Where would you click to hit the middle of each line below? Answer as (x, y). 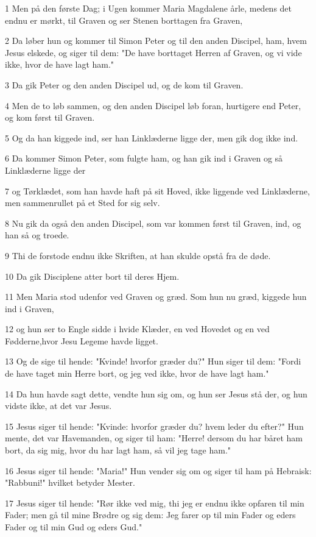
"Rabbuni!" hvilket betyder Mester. (70, 482)
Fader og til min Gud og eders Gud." (74, 527)
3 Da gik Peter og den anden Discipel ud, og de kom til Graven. (124, 84)
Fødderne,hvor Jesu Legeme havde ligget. (82, 340)
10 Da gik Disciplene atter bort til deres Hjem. (92, 276)
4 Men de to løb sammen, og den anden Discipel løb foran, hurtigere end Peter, (153, 105)
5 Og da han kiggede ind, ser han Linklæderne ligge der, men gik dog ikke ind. (152, 137)
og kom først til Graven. (50, 117)
